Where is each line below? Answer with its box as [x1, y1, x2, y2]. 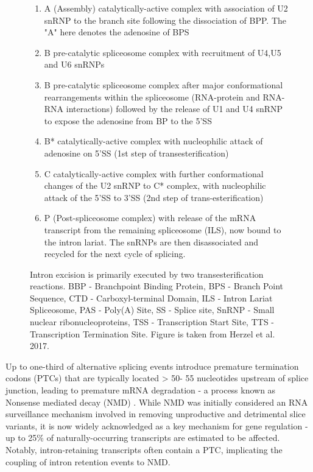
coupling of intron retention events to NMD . [5, 455, 171, 468]
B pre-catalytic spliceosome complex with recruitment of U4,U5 [44, 46, 281, 58]
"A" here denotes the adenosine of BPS [44, 26, 189, 38]
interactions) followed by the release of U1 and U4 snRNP [66, 102, 283, 115]
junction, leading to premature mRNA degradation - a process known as [5, 384, 276, 396]
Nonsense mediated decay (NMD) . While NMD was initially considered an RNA [5, 395, 308, 408]
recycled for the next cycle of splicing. [44, 247, 186, 260]
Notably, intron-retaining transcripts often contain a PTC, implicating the [5, 443, 283, 456]
